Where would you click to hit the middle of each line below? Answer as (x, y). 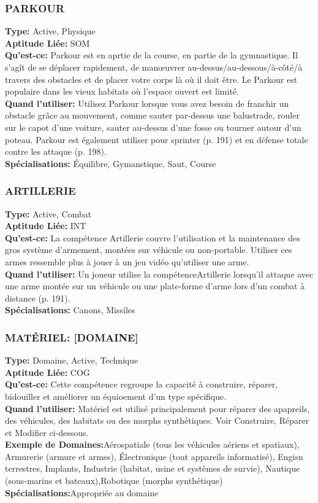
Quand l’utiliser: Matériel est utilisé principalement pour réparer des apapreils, (157, 408)
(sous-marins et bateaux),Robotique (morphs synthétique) (114, 481)
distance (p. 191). (38, 298)
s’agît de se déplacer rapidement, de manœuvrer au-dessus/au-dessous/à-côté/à (154, 67)
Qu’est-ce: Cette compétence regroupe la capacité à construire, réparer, (142, 384)
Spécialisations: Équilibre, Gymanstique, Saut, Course (111, 163)
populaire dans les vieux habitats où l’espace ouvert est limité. (122, 91)
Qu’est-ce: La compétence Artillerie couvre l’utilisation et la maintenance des (153, 237)
